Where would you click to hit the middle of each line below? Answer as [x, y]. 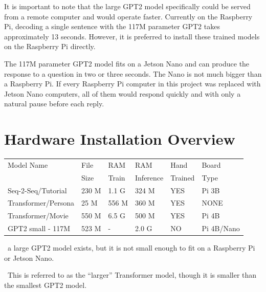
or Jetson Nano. [29, 257]
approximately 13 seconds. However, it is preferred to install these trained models [132, 36]
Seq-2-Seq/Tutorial [37, 190]
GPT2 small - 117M [39, 228]
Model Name [28, 164]
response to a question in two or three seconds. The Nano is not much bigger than [133, 73]
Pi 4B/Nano [221, 228]
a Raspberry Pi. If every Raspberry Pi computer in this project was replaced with [132, 84]
